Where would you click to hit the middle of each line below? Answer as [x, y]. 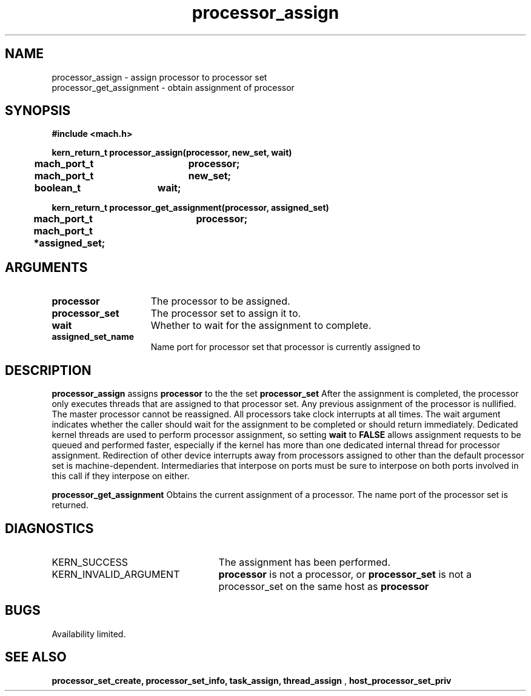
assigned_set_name [93, 337]
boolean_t [58, 188]
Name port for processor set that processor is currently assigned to [286, 347]
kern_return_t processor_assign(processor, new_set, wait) [172, 153]
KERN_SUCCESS [90, 562]
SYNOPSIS [38, 111]
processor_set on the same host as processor [324, 586]
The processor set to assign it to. [226, 313]
